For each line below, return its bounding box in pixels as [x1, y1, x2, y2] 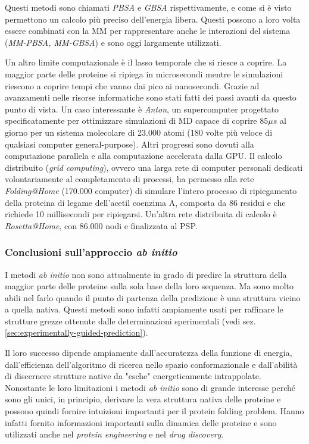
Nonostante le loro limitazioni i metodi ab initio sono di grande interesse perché [5, 381, 295, 393]
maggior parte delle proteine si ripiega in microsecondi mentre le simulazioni [5, 67, 283, 80]
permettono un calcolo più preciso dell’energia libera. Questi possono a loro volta [5, 12, 301, 25]
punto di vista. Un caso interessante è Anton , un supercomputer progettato [5, 102, 279, 115]
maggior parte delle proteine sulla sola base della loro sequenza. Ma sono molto [5, 280, 294, 292]
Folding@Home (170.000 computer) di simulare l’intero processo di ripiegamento [5, 184, 297, 196]
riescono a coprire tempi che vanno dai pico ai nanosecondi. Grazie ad [5, 79, 260, 92]
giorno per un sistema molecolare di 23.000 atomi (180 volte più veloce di [5, 126, 273, 138]
